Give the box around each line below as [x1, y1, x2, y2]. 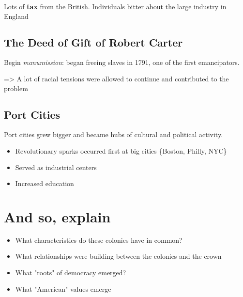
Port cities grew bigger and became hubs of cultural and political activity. [4, 129, 223, 140]
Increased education [15, 178, 74, 188]
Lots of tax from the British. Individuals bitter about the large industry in [4, 1, 227, 11]
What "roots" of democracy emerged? [15, 267, 126, 278]
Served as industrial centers [15, 162, 97, 172]
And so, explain [4, 206, 111, 226]
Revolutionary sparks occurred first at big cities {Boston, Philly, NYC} [15, 145, 227, 156]
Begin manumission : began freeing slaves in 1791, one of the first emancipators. [4, 57, 240, 67]
